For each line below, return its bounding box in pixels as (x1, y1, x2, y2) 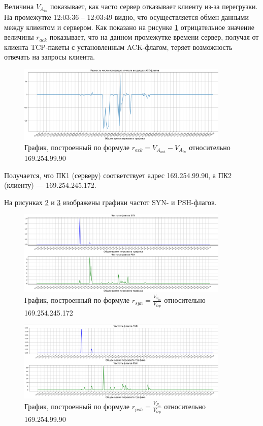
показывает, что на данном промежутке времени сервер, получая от (49, 32, 259, 42)
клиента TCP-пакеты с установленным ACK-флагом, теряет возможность (4, 41, 233, 52)
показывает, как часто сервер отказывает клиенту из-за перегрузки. (50, 1, 258, 11)
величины (4, 32, 34, 42)
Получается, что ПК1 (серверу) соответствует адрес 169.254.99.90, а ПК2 (4, 169, 232, 180)
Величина (4, 1, 34, 11)
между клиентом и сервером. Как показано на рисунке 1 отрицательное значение (4, 21, 255, 32)
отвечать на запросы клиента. (4, 51, 95, 62)
